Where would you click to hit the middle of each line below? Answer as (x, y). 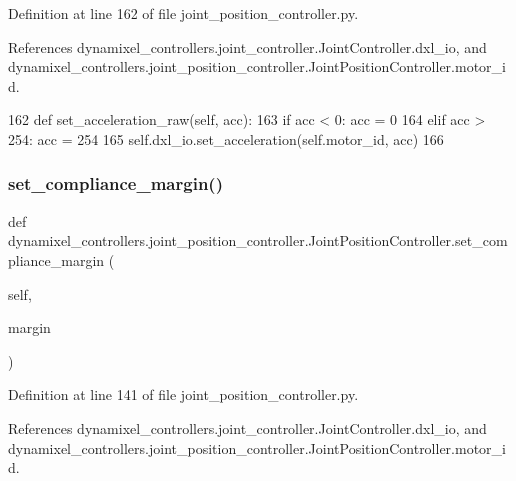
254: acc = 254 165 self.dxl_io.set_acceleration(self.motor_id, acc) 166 (226, 138)
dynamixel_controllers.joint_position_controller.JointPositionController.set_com (258, 240)
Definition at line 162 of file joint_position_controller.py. (183, 13)
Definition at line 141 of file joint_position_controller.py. (183, 394)
